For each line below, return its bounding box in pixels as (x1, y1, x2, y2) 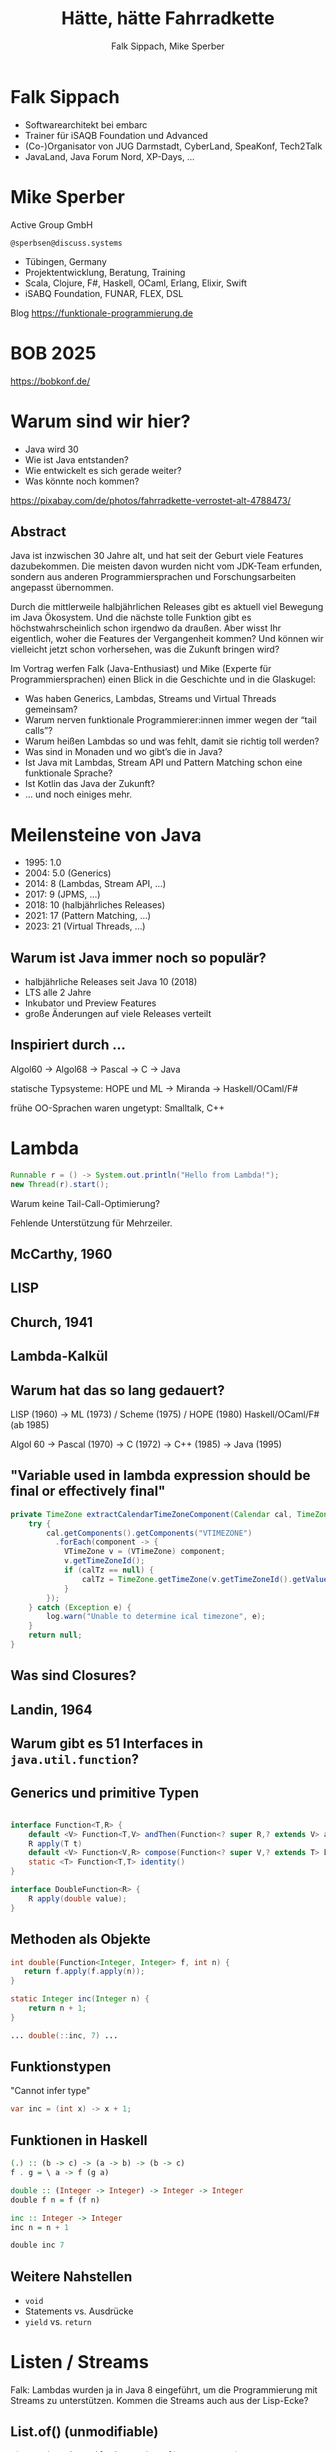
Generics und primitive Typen (10, 1785, 200, 1802)
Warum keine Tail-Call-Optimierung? (10, 1197, 161, 1209)
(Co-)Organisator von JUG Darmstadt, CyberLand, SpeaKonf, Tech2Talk (24, 140, 323, 152)
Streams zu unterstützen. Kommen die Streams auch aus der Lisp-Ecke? (10, 2395, 309, 2407)
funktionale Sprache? (24, 767, 113, 779)
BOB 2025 (10, 342, 97, 364)
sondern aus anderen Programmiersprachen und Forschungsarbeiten (10, 571, 297, 583)
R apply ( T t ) (28, 1838, 83, 1849)
